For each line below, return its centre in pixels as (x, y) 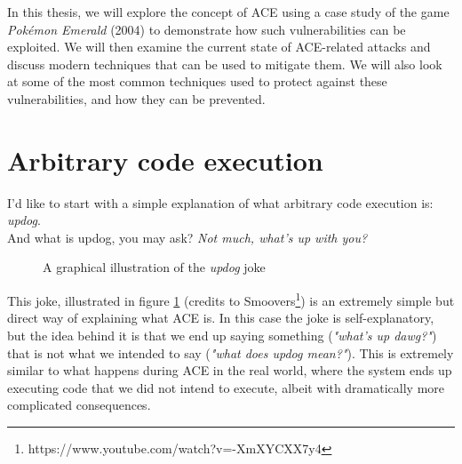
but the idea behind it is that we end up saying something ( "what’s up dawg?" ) (222, 335)
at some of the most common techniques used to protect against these (197, 81)
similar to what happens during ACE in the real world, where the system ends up (230, 370)
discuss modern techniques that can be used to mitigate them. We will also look (225, 64)
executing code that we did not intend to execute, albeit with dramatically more (226, 387)
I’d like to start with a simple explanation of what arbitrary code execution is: (220, 202)
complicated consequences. (79, 405)
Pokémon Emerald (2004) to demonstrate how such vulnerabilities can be (207, 29)
